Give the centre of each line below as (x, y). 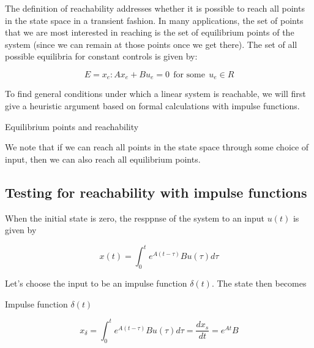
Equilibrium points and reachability (72, 126)
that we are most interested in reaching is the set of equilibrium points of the (150, 32)
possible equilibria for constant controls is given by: (101, 56)
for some (189, 75)
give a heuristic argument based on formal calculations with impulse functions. (152, 106)
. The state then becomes (259, 283)
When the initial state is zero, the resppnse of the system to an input (135, 218)
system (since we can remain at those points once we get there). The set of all (151, 44)
